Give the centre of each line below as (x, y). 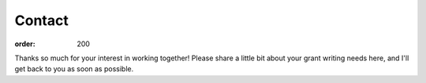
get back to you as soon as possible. (74, 69)
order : (25, 44)
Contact (41, 20)
